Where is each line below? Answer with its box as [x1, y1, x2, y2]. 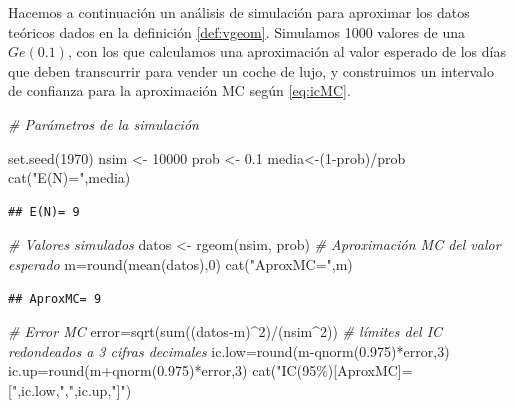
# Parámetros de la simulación [8, 113, 199, 134]
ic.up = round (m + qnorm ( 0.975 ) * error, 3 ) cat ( [8, 360, 277, 381]
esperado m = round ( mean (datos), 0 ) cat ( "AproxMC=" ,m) [8, 253, 353, 274]
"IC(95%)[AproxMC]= [276, 360, 413, 381]
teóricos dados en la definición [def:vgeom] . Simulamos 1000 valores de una [8, 21, 465, 42]
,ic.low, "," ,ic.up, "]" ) [17, 379, 132, 400]
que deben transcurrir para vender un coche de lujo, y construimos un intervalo [8, 60, 494, 81]
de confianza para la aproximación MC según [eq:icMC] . [8, 80, 351, 101]
